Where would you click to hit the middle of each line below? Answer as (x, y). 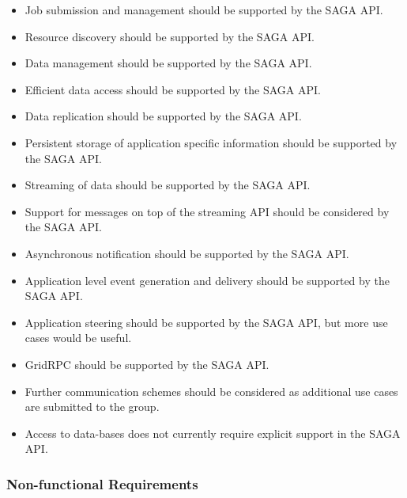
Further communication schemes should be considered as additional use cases (211, 391)
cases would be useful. (78, 338)
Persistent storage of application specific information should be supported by (211, 142)
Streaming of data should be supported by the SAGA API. (168, 185)
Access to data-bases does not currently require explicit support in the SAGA (213, 433)
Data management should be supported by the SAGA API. (168, 63)
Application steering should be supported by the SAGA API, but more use (206, 322)
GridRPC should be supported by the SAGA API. (147, 364)
